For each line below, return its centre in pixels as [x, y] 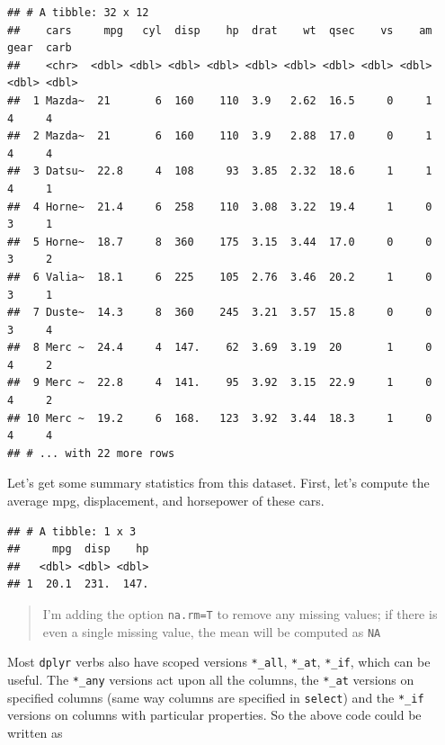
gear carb [40, 48]
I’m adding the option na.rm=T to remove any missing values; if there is [240, 614]
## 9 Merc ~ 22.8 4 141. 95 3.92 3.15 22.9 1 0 [220, 383]
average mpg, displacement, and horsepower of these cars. [166, 501]
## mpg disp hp [78, 549]
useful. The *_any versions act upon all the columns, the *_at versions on [211, 679]
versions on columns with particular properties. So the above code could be [214, 715]
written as [35, 732]
